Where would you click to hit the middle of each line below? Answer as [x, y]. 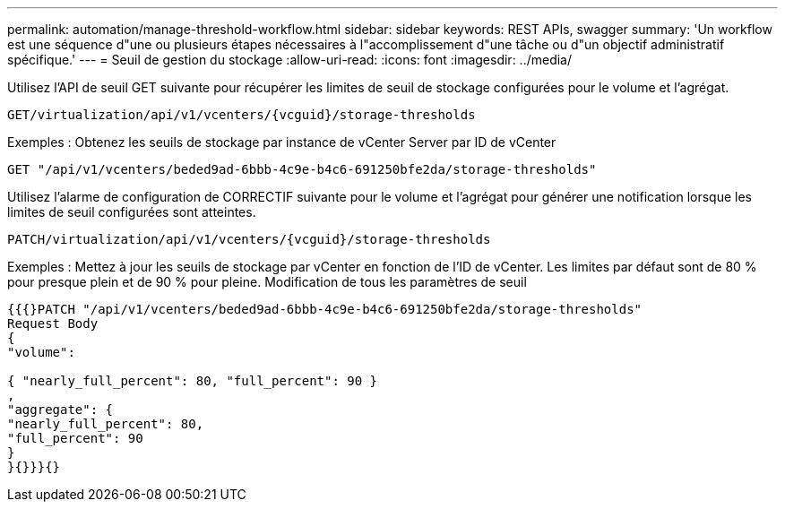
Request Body [53, 324]
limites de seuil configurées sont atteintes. [132, 212]
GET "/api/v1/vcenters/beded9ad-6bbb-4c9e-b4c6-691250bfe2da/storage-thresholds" [302, 169]
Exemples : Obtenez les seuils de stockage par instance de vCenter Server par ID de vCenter [282, 142]
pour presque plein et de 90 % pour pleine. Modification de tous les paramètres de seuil [267, 282]
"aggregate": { [60, 410]
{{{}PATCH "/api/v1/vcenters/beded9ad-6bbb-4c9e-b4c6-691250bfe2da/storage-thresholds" [325, 309]
